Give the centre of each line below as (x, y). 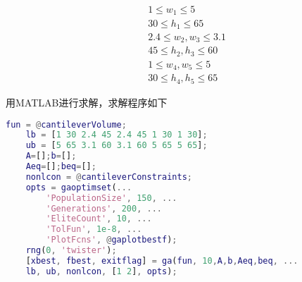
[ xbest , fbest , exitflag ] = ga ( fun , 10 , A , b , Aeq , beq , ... (162, 260)
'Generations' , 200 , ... (104, 208)
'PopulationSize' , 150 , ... (112, 198)
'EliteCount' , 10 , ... (99, 219)
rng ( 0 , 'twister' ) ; (71, 250)
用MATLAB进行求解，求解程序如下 (87, 102)
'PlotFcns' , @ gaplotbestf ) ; (112, 240)
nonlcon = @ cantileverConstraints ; (109, 177)
